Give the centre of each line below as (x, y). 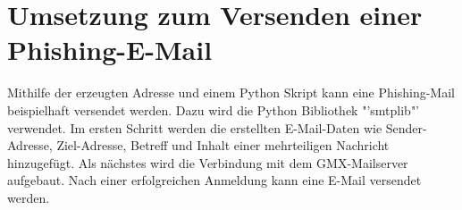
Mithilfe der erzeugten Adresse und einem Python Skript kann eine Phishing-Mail (231, 92)
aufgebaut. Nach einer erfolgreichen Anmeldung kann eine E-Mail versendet (214, 180)
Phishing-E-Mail (110, 50)
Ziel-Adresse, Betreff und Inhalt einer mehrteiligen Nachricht (223, 145)
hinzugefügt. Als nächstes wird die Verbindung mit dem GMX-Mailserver (208, 162)
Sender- (406, 127)
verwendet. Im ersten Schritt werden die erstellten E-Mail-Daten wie (195, 127)
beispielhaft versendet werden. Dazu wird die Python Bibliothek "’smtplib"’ (214, 109)
